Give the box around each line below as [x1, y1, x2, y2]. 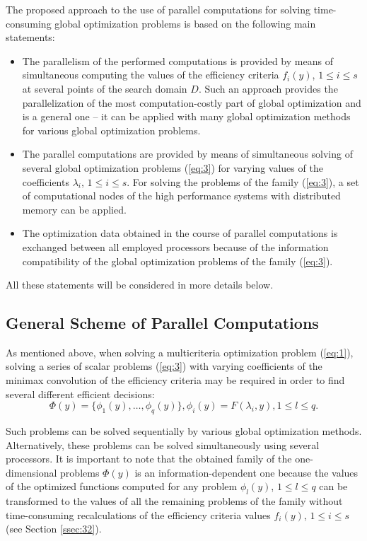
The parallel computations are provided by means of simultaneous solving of [22, 146, 353, 161]
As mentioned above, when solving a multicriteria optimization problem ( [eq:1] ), [6, 344, 354, 359]
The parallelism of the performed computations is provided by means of [22, 53, 333, 68]
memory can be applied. [22, 202, 127, 216]
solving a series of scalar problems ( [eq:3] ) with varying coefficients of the [6, 359, 322, 373]
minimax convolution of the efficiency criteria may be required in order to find [6, 373, 345, 388]
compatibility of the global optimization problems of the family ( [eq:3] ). [22, 253, 333, 268]
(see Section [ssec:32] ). [6, 521, 102, 536]
